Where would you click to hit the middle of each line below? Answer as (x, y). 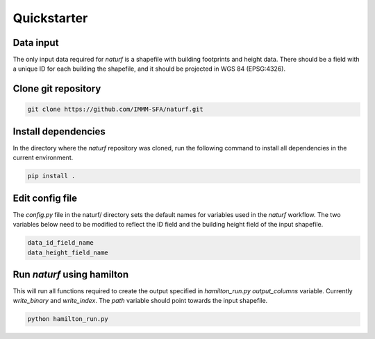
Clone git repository (57, 89)
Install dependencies (59, 131)
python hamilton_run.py (68, 319)
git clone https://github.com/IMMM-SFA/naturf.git (116, 110)
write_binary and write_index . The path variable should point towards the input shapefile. (140, 301)
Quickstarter (50, 18)
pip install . (51, 176)
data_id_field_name (60, 243)
